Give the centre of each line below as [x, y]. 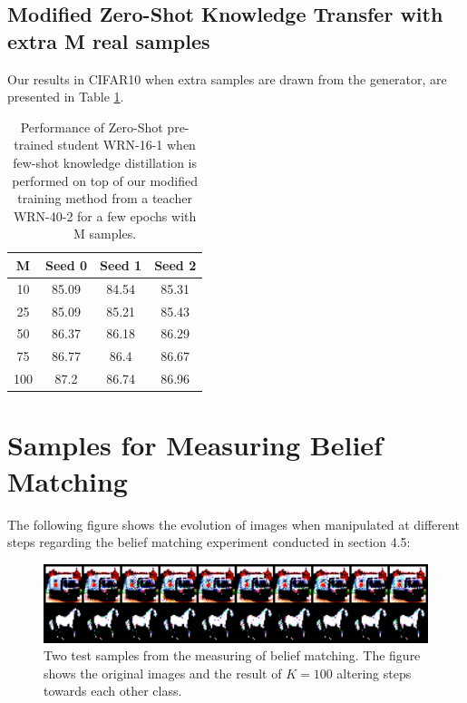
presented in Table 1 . [66, 97]
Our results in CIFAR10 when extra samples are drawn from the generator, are [227, 78]
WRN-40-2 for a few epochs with [105, 215]
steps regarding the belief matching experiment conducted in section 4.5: [209, 542]
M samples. [105, 234]
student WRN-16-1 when [126, 145]
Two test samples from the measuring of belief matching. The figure [232, 655]
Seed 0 [67, 264]
